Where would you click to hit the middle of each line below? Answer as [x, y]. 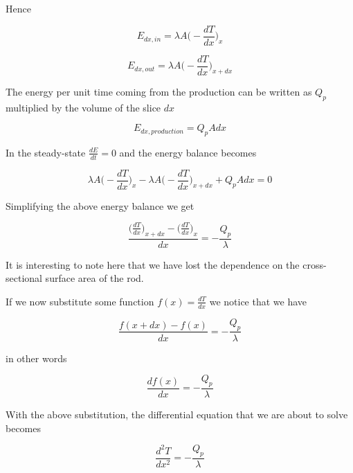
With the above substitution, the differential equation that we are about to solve [177, 414]
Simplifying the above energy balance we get [100, 205]
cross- [315, 264]
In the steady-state [46, 152]
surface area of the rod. [94, 278]
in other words [36, 358]
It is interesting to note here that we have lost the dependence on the [153, 264]
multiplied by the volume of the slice [83, 107]
